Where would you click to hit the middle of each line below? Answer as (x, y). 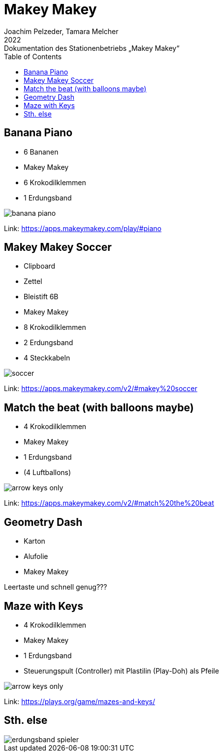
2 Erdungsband (48, 343)
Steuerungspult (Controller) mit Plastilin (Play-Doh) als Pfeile (121, 671)
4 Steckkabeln (47, 358)
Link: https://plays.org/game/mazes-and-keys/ (80, 701)
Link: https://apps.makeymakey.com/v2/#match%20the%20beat (109, 503)
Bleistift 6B (41, 297)
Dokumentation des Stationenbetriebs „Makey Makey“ (92, 48)
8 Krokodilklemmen (55, 327)
